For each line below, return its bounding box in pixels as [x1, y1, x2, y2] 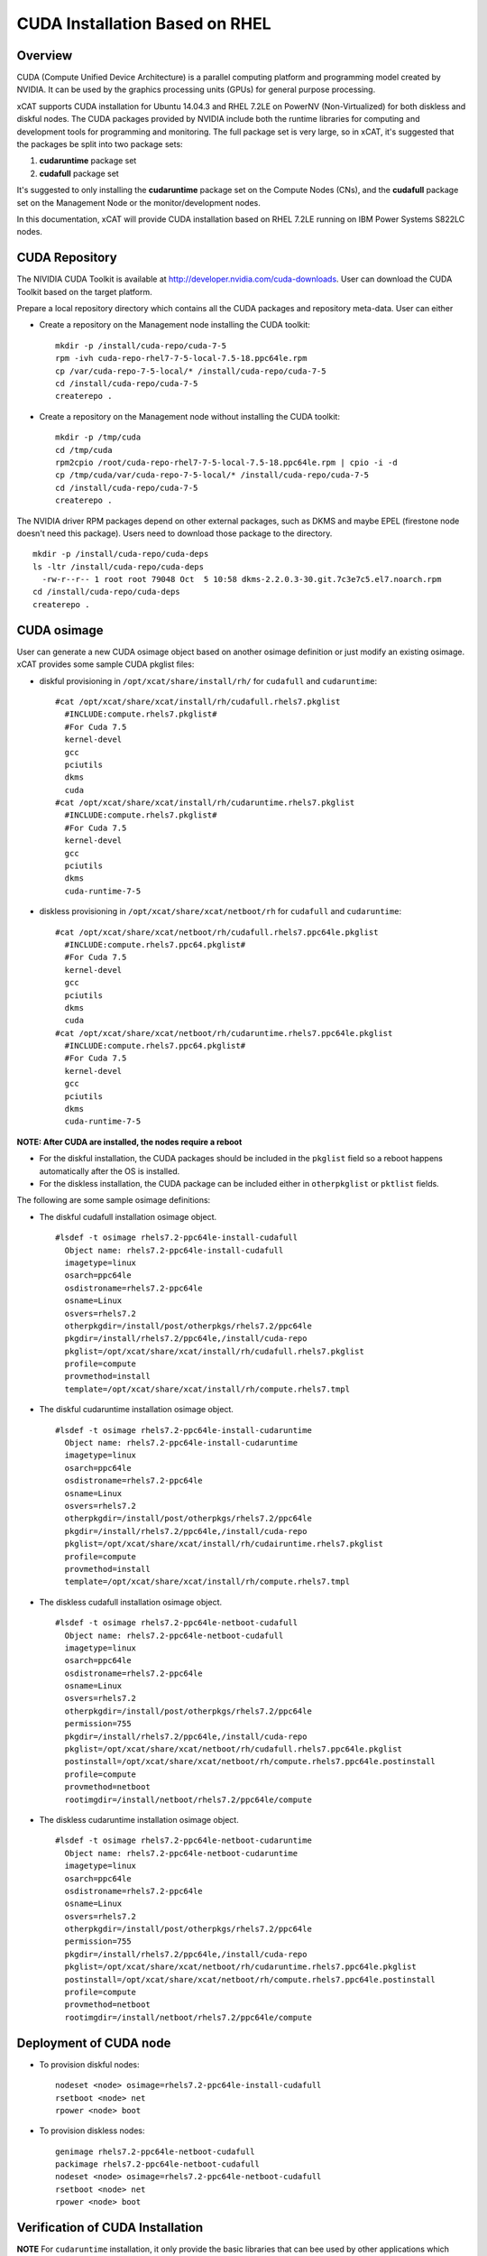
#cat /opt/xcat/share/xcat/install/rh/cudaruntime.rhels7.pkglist [55, 798, 355, 808]
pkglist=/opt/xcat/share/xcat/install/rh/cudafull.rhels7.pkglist [64, 1345, 364, 1356]
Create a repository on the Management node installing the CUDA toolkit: [39, 319, 311, 330]
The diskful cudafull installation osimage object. [39, 1211, 217, 1222]
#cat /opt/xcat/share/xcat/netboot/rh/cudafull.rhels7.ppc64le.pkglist [55, 927, 379, 938]
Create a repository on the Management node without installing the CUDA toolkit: [39, 411, 340, 421]
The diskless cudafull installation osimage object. [39, 1596, 223, 1607]
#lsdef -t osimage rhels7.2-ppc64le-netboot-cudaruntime [55, 1835, 313, 1845]
